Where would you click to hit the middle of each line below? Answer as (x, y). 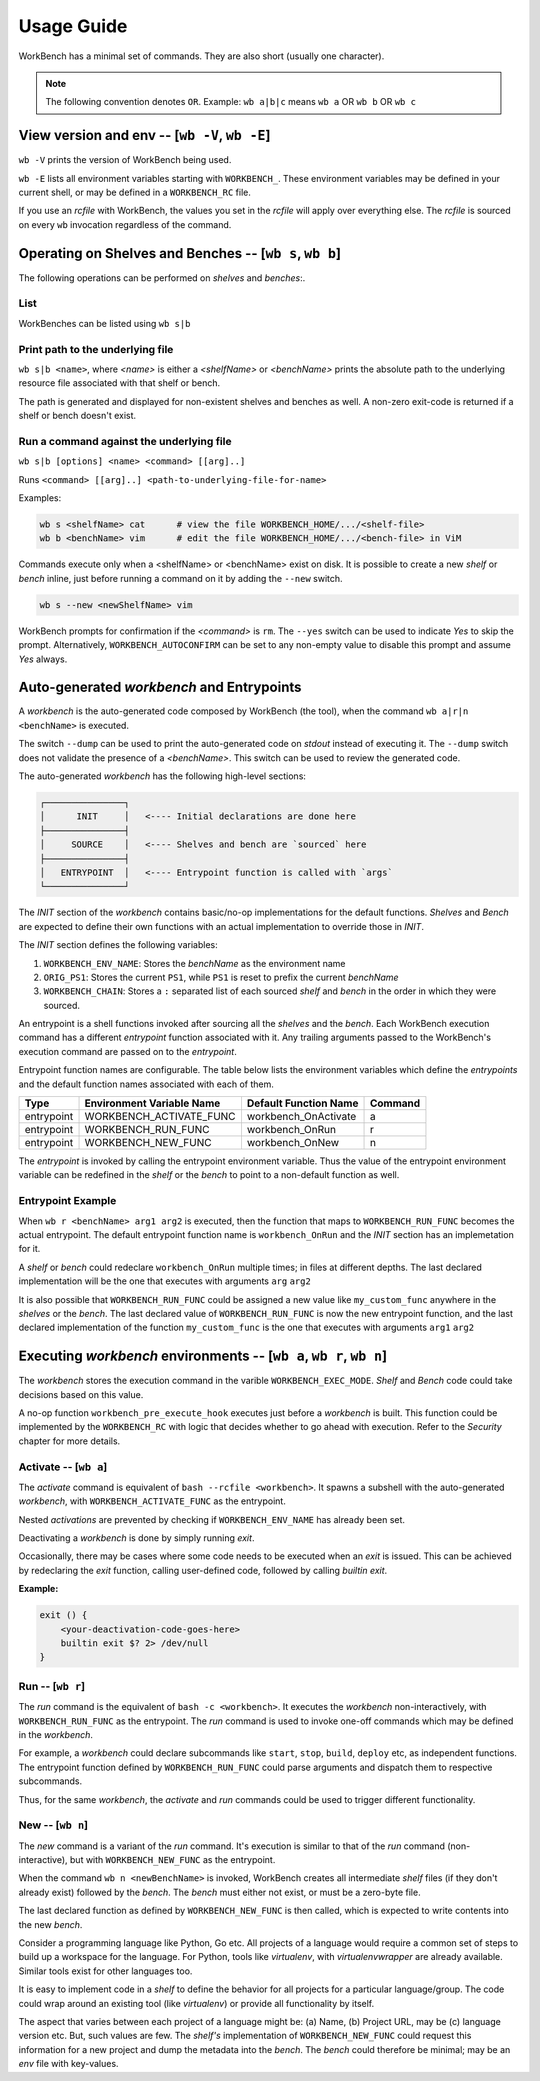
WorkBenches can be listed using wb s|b (104, 323)
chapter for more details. (69, 1441)
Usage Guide (73, 26)
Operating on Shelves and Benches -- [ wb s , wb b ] (180, 253)
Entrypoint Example (67, 1201)
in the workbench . (56, 1734)
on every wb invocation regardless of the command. (125, 224)
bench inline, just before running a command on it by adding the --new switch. (181, 578)
